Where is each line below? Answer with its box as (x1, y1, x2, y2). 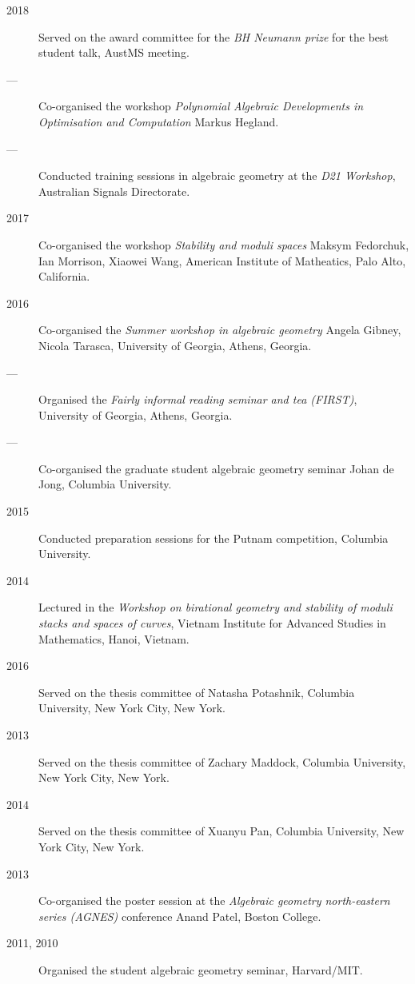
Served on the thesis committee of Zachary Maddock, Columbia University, (38, 753, 406, 770)
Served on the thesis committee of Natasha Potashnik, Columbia (38, 683, 355, 700)
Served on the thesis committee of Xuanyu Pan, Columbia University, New (38, 823, 405, 839)
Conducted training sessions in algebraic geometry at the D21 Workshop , (38, 167, 396, 184)
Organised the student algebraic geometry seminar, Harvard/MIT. (38, 961, 363, 978)
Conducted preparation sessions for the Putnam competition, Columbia (38, 529, 389, 546)
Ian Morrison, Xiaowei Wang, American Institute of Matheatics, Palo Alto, (38, 252, 406, 269)
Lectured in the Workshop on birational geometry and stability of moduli (38, 599, 393, 615)
